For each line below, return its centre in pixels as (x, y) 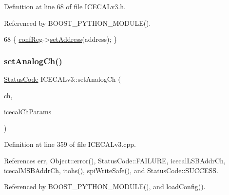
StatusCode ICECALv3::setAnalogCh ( (62, 79)
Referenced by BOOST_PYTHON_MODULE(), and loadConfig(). (105, 186)
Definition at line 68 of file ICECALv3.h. (65, 6)
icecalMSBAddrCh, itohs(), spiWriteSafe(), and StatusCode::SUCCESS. (111, 170)
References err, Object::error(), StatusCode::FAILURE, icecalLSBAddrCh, (115, 160)
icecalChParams (28, 112)
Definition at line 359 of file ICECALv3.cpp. (70, 144)
